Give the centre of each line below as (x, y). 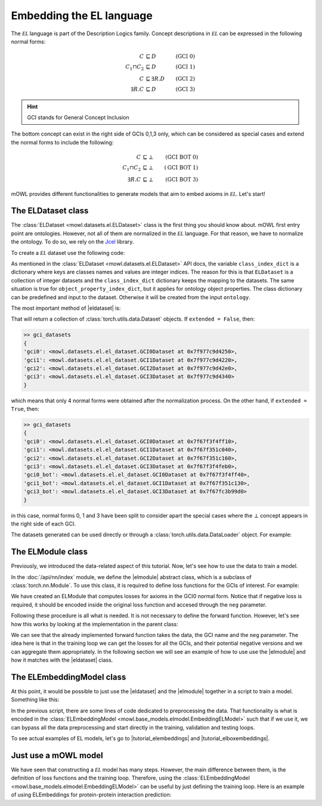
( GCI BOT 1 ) (181, 168)
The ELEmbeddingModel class (69, 677)
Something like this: (35, 700)
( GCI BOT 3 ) (182, 179)
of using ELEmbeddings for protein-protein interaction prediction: (91, 795)
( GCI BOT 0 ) (182, 157)
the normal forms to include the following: (62, 142)
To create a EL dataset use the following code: (68, 253)
